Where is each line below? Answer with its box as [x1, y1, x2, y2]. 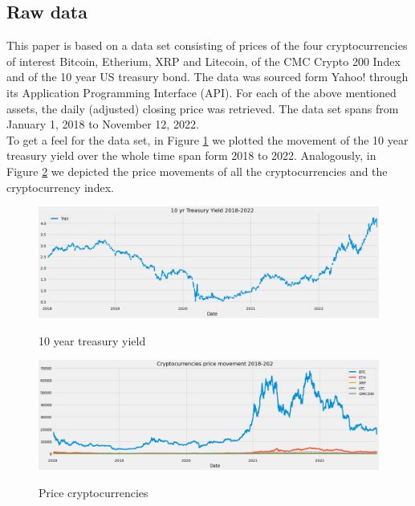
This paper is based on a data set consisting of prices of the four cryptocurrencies [6, 37, 408, 54]
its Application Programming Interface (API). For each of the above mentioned [6, 84, 397, 100]
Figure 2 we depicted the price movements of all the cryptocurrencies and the [6, 162, 388, 179]
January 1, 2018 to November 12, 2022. [6, 116, 199, 133]
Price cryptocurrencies [39, 484, 149, 500]
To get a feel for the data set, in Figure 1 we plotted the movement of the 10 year [6, 131, 409, 148]
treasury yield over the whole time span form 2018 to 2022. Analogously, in [6, 147, 376, 164]
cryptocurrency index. [6, 178, 114, 195]
